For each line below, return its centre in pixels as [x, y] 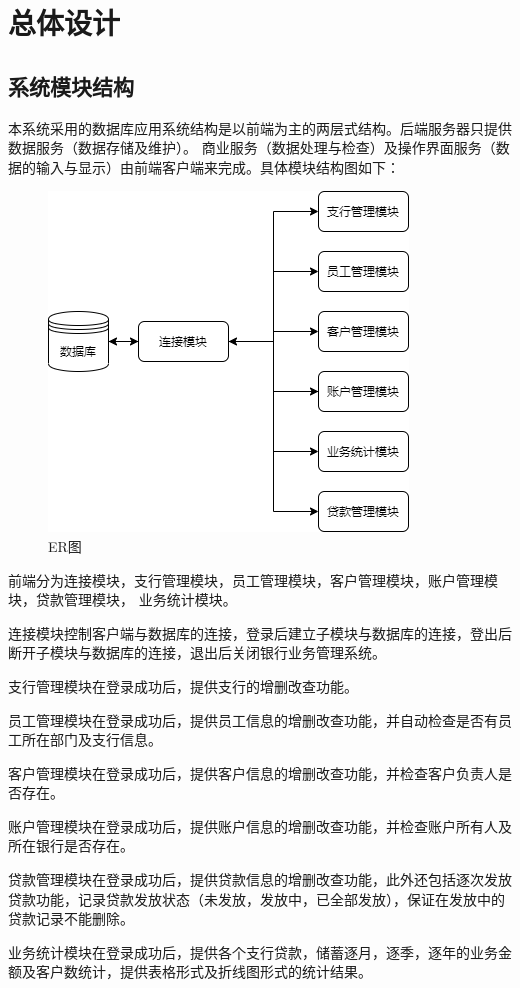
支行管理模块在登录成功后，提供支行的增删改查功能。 [183, 685]
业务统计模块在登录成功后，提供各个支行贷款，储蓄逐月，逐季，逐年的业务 [253, 951]
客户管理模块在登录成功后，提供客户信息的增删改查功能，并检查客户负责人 [253, 772]
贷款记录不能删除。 [71, 918]
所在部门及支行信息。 [91, 739]
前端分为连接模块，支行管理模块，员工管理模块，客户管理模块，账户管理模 [253, 579]
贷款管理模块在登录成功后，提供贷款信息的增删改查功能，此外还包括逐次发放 [260, 879]
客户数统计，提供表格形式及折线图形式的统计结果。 [203, 971]
